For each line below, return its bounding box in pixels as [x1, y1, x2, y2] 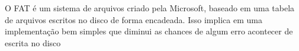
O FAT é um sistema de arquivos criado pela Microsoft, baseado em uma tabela [5, 2, 295, 14]
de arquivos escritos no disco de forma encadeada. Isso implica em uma [5, 13, 262, 26]
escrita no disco [5, 36, 61, 49]
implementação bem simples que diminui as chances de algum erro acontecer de [5, 25, 293, 37]
